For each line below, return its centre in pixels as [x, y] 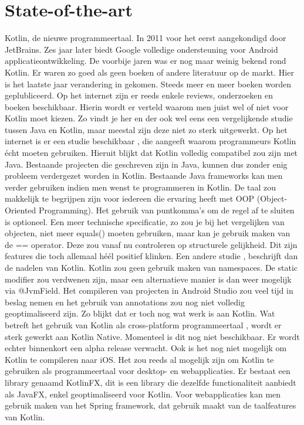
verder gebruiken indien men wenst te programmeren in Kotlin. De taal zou [141, 187]
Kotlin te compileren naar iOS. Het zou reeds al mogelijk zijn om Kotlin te [139, 359]
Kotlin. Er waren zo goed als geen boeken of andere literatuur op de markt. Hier [149, 72]
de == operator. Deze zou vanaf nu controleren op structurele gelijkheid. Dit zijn [151, 244]
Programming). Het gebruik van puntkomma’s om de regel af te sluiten [166, 210]
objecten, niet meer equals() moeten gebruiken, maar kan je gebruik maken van [148, 233]
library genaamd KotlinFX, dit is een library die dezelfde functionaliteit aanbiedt [151, 382]
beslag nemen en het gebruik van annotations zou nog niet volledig [125, 302]
